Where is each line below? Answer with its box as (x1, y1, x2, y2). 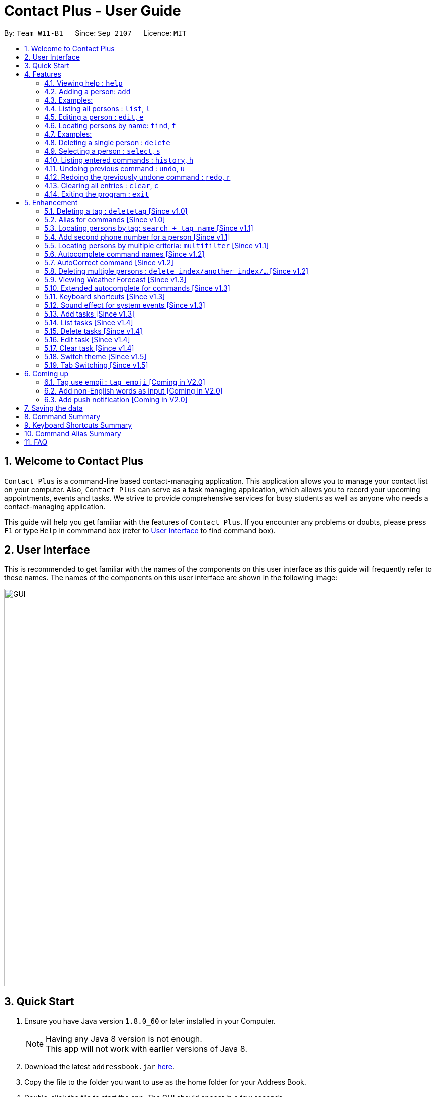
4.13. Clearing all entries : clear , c (44, 181, 159, 190)
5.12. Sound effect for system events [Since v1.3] (44, 300, 205, 309)
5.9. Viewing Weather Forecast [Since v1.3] (44, 275, 187, 284)
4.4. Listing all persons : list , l (44, 104, 150, 113)
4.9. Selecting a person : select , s (44, 146, 161, 155)
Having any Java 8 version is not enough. (46, 1034, 202, 1044)
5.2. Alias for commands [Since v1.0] (44, 215, 165, 224)
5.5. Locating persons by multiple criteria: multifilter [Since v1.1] (44, 241, 269, 250)
